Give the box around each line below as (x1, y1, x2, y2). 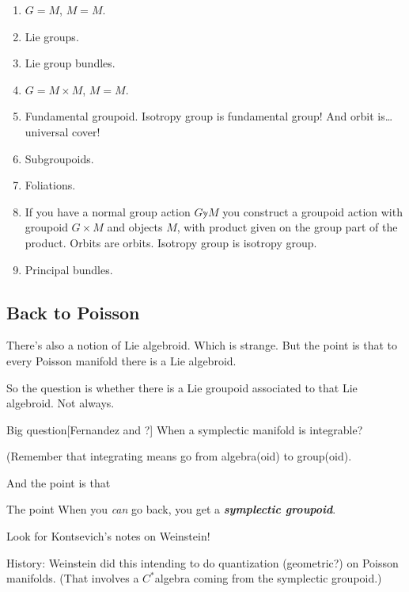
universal (25, 123, 69, 139)
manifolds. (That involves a (6, 570, 139, 586)
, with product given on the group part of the (176, 219, 398, 235)
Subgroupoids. (25, 150, 94, 166)
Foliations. (25, 177, 76, 193)
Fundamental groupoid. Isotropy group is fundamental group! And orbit (25, 108, 374, 124)
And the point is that (6, 474, 111, 491)
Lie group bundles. (25, 55, 116, 71)
